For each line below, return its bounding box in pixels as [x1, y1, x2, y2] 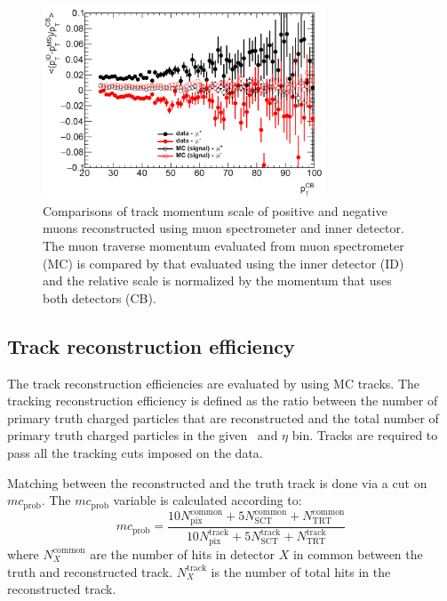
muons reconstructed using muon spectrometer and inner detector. [43, 219, 404, 237]
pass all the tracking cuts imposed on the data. [7, 443, 263, 461]
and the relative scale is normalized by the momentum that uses [43, 271, 392, 290]
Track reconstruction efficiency [7, 332, 295, 359]
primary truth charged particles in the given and [7, 426, 278, 445]
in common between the [292, 544, 423, 563]
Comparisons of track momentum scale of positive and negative [43, 201, 387, 220]
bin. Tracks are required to [291, 426, 438, 445]
